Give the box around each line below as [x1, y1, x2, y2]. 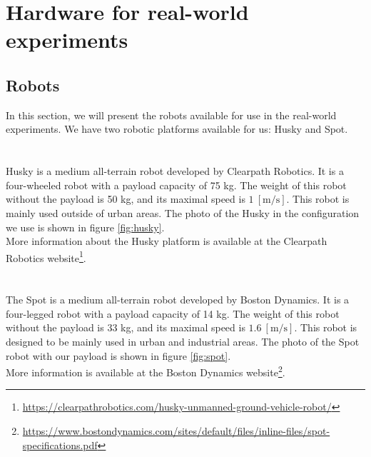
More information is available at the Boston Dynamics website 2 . [6, 363, 285, 379]
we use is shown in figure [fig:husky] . [6, 219, 165, 234]
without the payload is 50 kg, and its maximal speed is [6, 191, 245, 206]
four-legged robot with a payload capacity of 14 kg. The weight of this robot [6, 306, 340, 321]
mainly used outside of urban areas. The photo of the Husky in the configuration [6, 205, 360, 220]
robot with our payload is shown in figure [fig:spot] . [6, 348, 231, 363]
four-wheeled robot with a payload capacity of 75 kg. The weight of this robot [6, 177, 347, 192]
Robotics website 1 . [6, 248, 86, 265]
